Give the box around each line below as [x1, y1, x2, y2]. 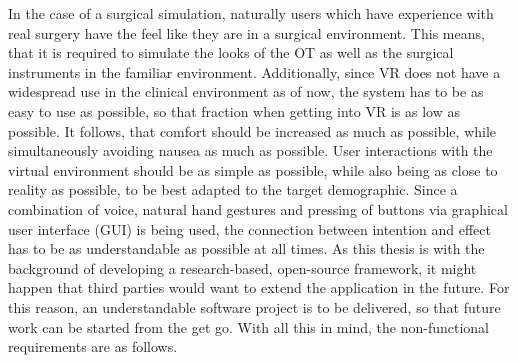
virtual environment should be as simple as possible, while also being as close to [8, 159, 498, 180]
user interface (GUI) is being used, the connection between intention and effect [8, 218, 491, 239]
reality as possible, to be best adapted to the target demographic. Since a [8, 179, 458, 200]
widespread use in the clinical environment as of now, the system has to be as [8, 81, 484, 102]
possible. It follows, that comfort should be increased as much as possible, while [8, 120, 497, 141]
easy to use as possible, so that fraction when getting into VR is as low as [8, 100, 460, 121]
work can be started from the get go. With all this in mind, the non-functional [8, 316, 489, 337]
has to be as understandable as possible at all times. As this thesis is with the [8, 238, 485, 259]
